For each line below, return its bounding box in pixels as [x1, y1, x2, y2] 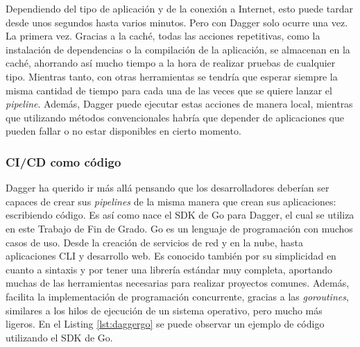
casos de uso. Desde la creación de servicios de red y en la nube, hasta [6, 235, 303, 249]
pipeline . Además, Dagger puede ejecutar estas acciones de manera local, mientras [6, 96, 353, 111]
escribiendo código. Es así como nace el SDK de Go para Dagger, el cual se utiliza [6, 208, 354, 222]
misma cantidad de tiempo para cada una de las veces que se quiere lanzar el [6, 83, 332, 97]
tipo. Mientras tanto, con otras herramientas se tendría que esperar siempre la [6, 69, 338, 83]
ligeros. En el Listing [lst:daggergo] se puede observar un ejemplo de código [6, 316, 325, 331]
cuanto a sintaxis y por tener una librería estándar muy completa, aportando [6, 262, 333, 276]
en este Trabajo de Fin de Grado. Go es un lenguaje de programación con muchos [6, 221, 353, 235]
